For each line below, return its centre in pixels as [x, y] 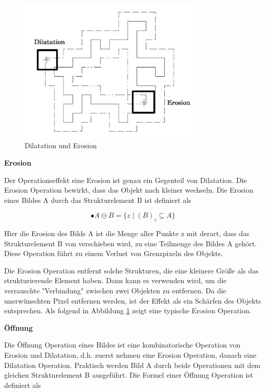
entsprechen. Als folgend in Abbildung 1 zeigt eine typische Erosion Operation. [128, 310]
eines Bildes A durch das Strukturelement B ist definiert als [98, 200]
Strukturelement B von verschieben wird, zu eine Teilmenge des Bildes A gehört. [130, 243]
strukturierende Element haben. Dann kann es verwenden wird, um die [115, 280]
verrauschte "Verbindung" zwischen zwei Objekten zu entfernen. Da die [115, 291]
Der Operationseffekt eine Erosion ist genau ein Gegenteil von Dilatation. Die [126, 180]
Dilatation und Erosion [61, 145]
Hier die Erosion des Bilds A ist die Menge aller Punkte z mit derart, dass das [127, 233]
